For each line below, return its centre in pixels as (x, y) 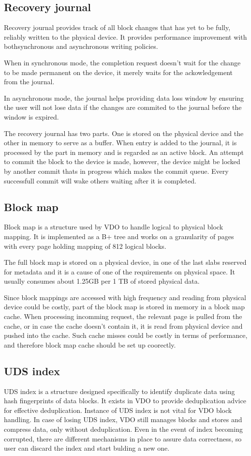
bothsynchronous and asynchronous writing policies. (81, 46)
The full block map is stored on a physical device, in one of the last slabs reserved (125, 262)
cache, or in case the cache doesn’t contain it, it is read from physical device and (123, 326)
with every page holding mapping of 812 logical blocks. (85, 246)
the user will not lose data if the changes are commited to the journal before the (123, 107)
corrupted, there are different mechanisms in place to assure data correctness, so (123, 438)
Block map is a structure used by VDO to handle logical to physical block (114, 227)
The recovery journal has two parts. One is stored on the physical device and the (124, 133)
